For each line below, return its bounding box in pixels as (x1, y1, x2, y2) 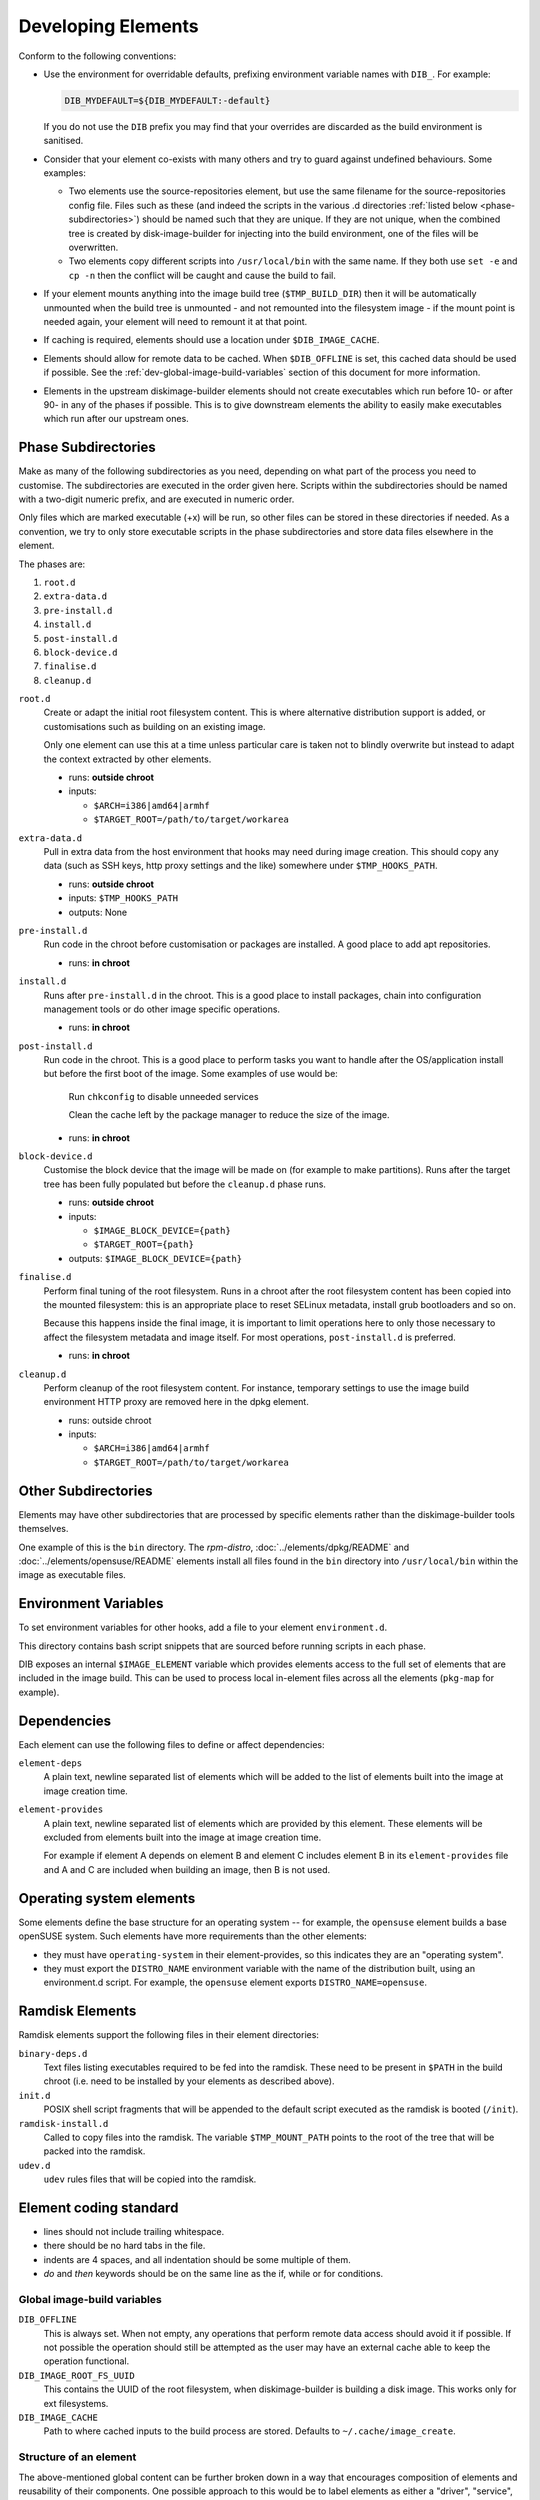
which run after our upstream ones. (43, 413, 189, 425)
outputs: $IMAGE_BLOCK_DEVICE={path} (68, 1252, 243, 1264)
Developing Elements (18, 15, 199, 37)
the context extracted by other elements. (43, 753, 212, 765)
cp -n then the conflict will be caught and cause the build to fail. (68, 269, 337, 281)
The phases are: (18, 558, 86, 570)
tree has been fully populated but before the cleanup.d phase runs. (43, 1178, 327, 1190)
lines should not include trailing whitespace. (43, 2226, 225, 2237)
